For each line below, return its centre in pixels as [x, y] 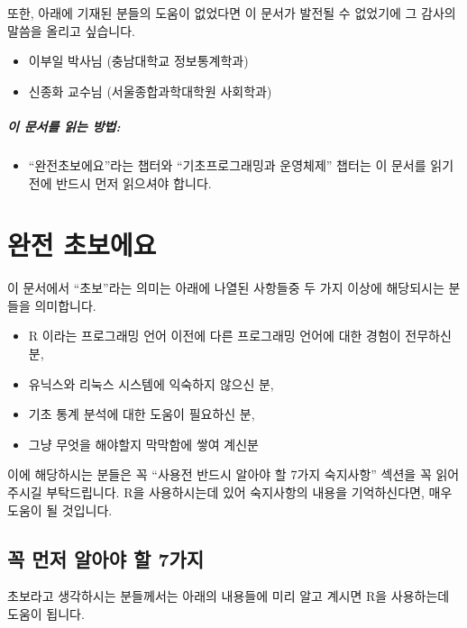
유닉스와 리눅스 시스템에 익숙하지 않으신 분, [151, 383]
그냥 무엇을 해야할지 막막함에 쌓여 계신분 [143, 444]
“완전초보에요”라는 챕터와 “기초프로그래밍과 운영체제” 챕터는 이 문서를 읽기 [241, 164]
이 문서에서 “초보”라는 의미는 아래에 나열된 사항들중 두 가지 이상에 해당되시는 [226, 288]
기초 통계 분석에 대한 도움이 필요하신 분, [142, 414]
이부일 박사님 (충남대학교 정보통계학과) [138, 61]
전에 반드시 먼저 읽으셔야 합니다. [120, 182]
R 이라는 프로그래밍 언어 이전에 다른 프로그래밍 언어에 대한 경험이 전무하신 [240, 336]
